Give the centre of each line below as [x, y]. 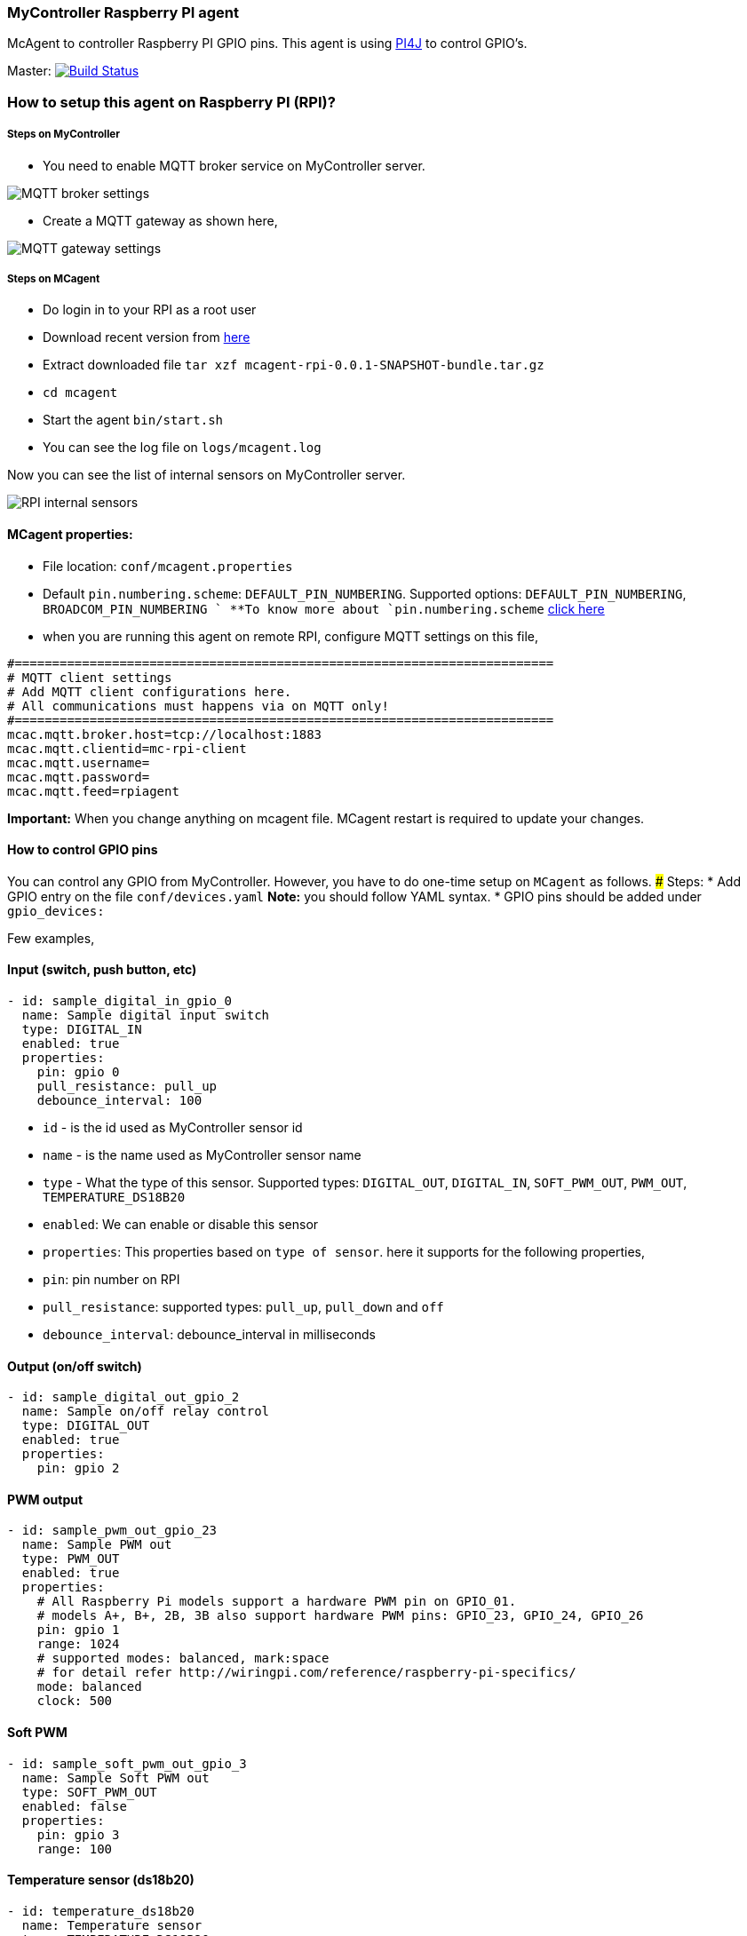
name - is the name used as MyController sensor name [202, 1154]
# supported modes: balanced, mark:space [183, 1658]
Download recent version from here [147, 337]
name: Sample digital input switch [146, 1015]
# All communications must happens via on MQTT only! [198, 706]
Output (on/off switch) [75, 1366]
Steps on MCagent [54, 278]
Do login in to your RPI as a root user [150, 310]
